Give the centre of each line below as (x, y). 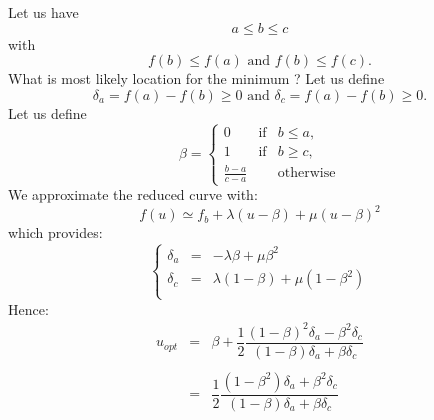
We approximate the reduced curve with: (133, 194)
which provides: (55, 232)
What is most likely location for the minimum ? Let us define (196, 78)
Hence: (28, 308)
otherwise (306, 173)
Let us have (43, 12)
